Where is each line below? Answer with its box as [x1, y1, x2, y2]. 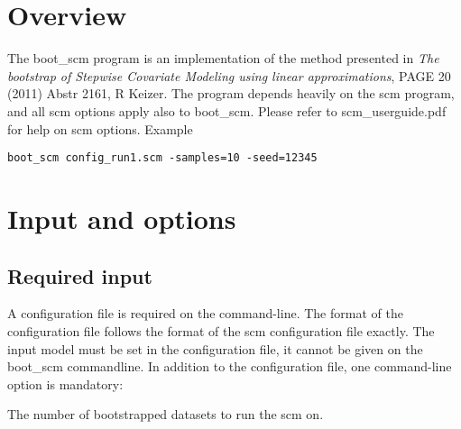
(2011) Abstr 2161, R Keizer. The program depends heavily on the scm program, [7, 84, 455, 103]
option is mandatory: [7, 374, 124, 393]
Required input [7, 261, 152, 289]
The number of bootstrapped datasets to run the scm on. [7, 405, 324, 424]
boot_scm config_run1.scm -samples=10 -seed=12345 [7, 151, 318, 165]
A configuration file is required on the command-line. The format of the [7, 304, 403, 323]
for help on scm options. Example [7, 119, 193, 138]
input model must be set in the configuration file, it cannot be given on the [7, 339, 423, 358]
